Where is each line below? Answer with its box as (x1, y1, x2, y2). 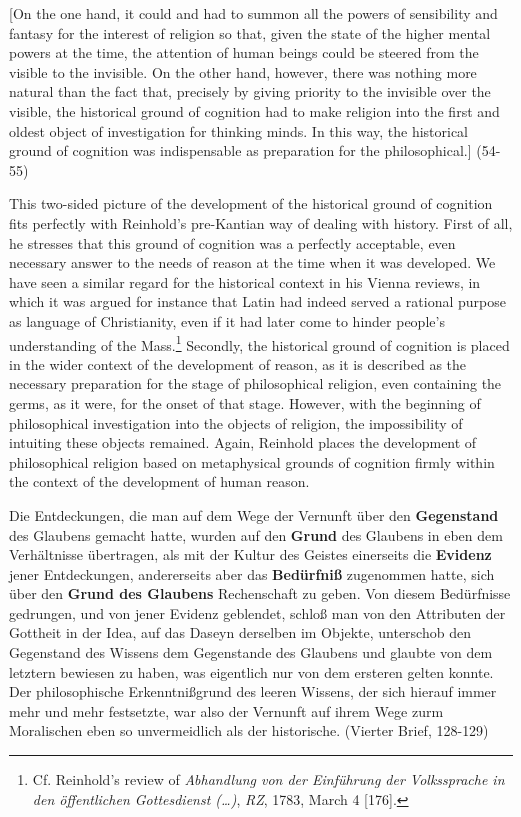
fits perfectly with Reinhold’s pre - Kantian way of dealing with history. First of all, (9, 212, 513, 233)
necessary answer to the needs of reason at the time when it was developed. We (9, 252, 496, 273)
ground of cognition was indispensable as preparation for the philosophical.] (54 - (9, 140, 501, 161)
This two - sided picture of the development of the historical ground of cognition (9, 193, 493, 214)
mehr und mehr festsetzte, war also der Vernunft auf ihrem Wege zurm (9, 700, 444, 721)
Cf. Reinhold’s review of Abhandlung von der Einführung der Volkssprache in (32, 769, 505, 790)
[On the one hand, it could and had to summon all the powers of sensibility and (9, 3, 498, 23)
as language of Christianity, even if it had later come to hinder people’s (9, 310, 445, 331)
